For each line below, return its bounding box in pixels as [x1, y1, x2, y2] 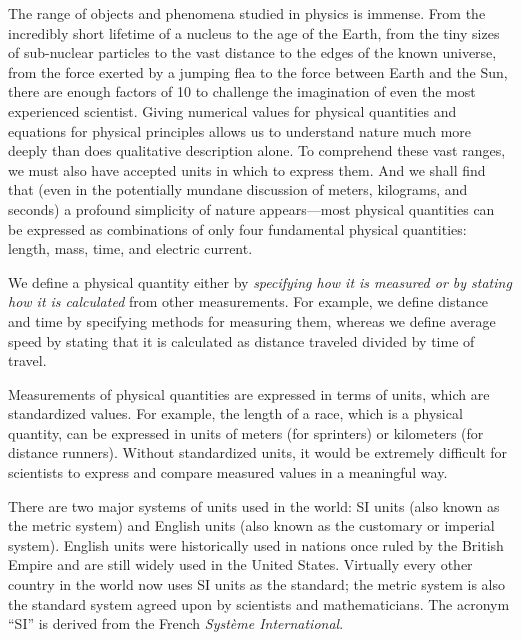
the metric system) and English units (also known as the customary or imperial [8, 515, 495, 536]
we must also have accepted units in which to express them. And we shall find [8, 159, 486, 180]
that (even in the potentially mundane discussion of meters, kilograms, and [8, 179, 468, 200]
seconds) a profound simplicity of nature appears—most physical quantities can [8, 198, 495, 219]
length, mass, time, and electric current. [8, 238, 253, 259]
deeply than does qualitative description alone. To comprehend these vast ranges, [8, 140, 506, 161]
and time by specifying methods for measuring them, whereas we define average [8, 310, 496, 331]
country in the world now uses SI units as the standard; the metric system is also [8, 574, 506, 595]
